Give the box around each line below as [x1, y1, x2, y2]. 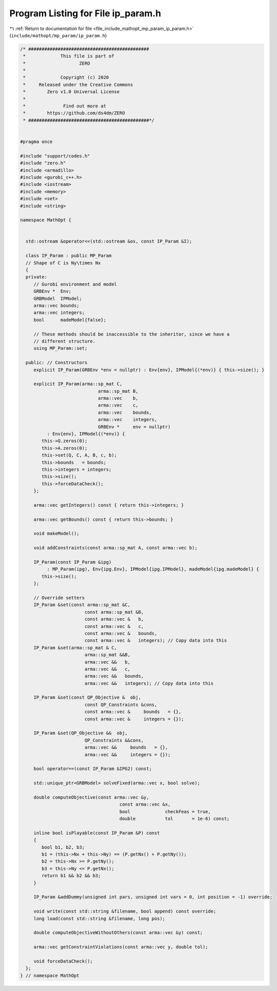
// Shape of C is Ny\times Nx [25, 260, 101, 266]
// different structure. [33, 338, 96, 344]
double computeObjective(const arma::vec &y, [33, 794, 150, 800]
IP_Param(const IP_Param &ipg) [33, 559, 112, 565]
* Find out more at [23, 103, 106, 109]
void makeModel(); [33, 531, 80, 537]
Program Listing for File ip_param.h [9, 8, 161, 19]
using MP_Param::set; [33, 345, 88, 351]
